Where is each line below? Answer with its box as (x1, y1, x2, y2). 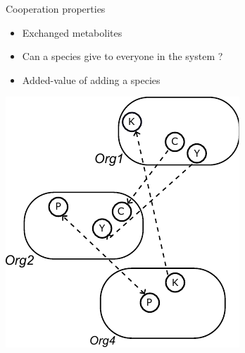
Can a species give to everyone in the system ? (22, 49, 223, 64)
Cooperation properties (6, 1, 106, 16)
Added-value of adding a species (22, 72, 161, 87)
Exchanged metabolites (22, 25, 122, 40)
